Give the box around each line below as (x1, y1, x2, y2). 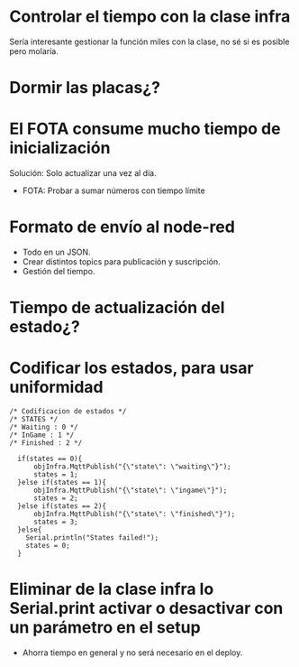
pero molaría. (9, 45, 59, 56)
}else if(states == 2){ (17, 502, 106, 511)
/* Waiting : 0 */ (9, 422, 78, 432)
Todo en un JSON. (22, 246, 92, 257)
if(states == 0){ (17, 454, 83, 464)
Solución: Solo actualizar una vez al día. (9, 168, 157, 179)
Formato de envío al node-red (9, 217, 236, 237)
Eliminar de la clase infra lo (9, 579, 214, 599)
